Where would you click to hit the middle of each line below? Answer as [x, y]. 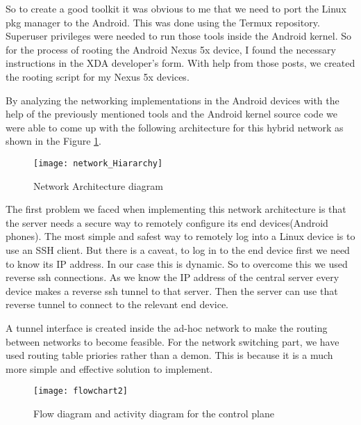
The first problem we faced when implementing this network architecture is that [176, 209]
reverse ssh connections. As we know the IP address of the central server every [173, 277]
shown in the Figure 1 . [53, 141]
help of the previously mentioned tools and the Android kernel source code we [171, 114]
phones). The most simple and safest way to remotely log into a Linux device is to [180, 236]
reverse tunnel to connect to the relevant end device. [117, 304]
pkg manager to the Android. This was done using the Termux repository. [163, 22]
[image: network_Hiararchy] [98, 163]
